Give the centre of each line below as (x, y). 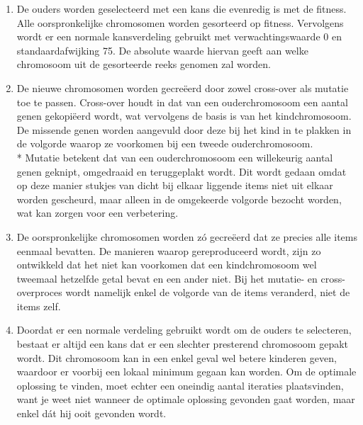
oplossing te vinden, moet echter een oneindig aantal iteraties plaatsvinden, (180, 385)
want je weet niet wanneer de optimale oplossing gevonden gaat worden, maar (186, 399)
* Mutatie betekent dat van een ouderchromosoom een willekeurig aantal (175, 157)
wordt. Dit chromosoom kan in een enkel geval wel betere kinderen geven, (177, 357)
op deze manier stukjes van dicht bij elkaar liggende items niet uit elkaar (175, 185)
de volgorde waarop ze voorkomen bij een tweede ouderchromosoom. (165, 143)
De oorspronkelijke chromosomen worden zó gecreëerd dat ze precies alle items (187, 236)
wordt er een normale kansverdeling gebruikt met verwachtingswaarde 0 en (179, 36)
